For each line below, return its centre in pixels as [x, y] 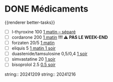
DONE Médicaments [46, 9]
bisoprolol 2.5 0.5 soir [34, 65]
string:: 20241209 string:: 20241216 [40, 74]
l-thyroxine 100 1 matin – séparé [44, 32]
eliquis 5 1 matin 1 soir [34, 48]
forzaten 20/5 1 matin [33, 43]
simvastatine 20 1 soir [34, 59]
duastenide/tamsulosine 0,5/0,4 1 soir [49, 54]
